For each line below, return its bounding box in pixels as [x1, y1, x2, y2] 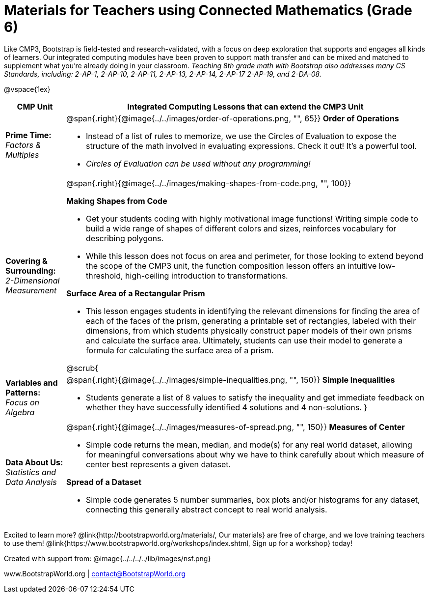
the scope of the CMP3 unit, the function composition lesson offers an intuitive [85, 260, 377, 271]
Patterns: [5, 387, 41, 398]
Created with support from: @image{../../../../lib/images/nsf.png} [4, 554, 211, 563]
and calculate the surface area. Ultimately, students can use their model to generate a [85, 335, 403, 345]
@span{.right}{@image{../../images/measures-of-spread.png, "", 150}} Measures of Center [66, 422, 405, 432]
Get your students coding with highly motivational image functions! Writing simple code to [85, 213, 418, 224]
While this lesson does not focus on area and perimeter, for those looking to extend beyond [85, 251, 424, 261]
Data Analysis [5, 477, 57, 487]
